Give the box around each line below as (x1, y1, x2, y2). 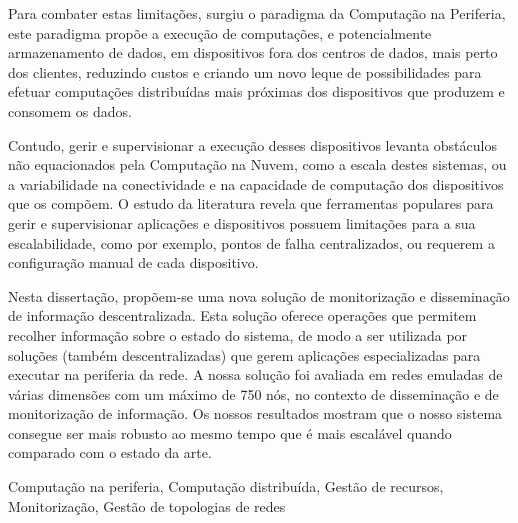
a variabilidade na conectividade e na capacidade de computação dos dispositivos (8, 173, 504, 194)
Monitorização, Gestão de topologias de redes (8, 495, 286, 516)
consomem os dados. (8, 100, 132, 121)
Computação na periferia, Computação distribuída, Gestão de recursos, (8, 476, 444, 497)
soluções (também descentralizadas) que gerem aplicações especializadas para (8, 344, 481, 365)
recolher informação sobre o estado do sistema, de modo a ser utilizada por (8, 324, 468, 345)
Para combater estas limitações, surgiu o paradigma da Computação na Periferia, (8, 3, 506, 23)
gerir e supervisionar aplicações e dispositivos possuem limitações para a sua (8, 212, 476, 233)
